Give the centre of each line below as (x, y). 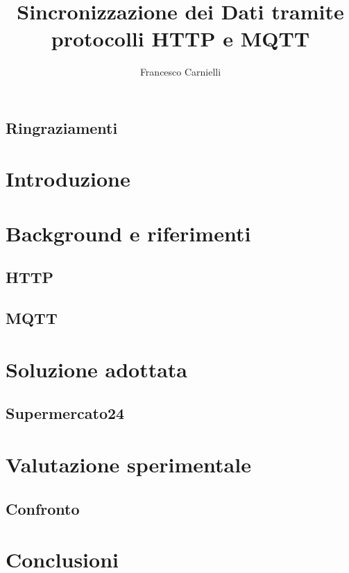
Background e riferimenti (128, 233)
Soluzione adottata (97, 369)
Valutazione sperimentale (128, 464)
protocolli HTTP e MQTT (180, 39)
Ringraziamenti (62, 127)
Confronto (43, 508)
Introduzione (68, 179)
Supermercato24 (65, 413)
